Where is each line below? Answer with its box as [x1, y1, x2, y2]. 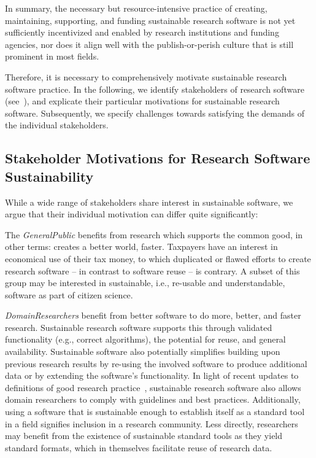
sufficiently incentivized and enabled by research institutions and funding [5, 26, 279, 39]
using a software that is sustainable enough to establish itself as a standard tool [5, 405, 305, 418]
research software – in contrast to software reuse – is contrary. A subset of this [5, 264, 300, 277]
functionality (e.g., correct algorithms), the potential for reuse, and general [5, 333, 286, 346]
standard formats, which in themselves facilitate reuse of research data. [5, 441, 272, 454]
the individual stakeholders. [5, 118, 109, 131]
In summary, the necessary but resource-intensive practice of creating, [5, 2, 268, 14]
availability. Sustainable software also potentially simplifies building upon [5, 345, 280, 358]
